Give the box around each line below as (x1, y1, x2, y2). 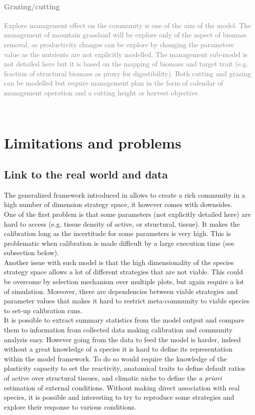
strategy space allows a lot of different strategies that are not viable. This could (4, 267, 243, 277)
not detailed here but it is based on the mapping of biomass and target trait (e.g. (4, 59, 248, 69)
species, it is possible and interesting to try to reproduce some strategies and (4, 392, 234, 402)
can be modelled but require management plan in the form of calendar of (4, 78, 224, 88)
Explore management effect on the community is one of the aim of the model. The (4, 20, 251, 30)
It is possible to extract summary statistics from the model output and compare (4, 315, 244, 325)
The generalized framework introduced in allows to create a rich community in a (4, 189, 245, 200)
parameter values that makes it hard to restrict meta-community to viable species (4, 296, 250, 306)
